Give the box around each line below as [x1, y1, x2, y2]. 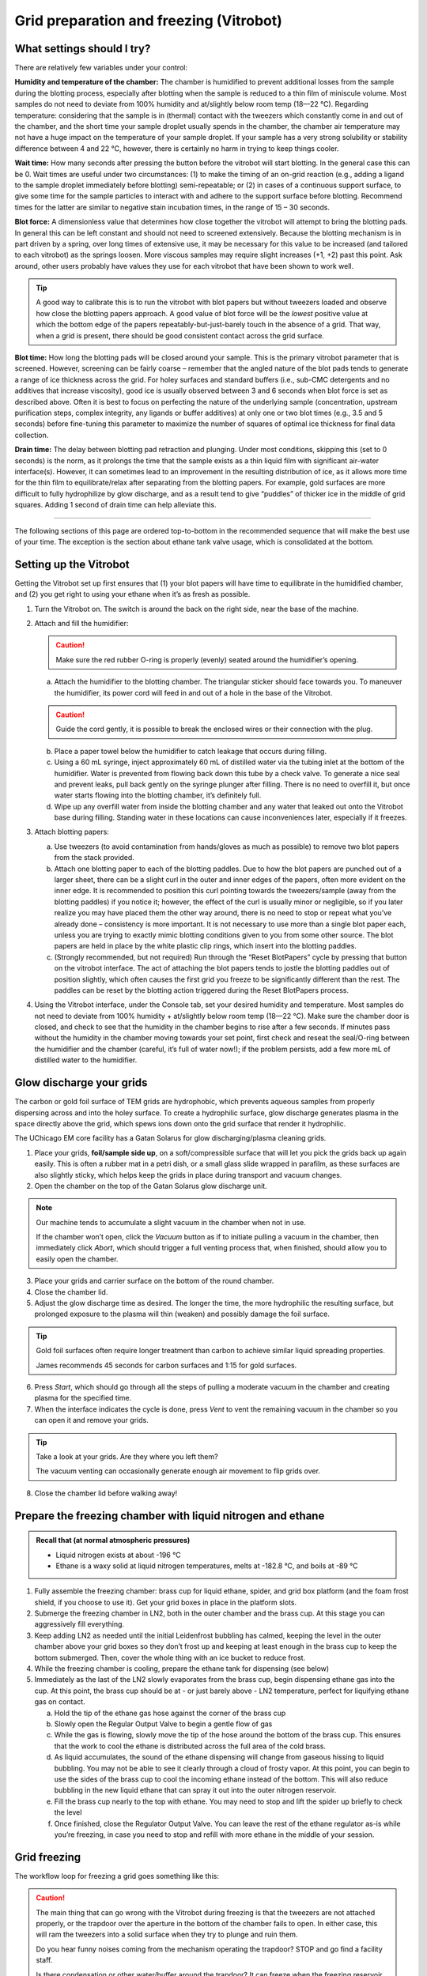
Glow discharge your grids [14, 1076, 148, 1090]
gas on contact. [34, 1697, 86, 1706]
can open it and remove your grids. [34, 1416, 149, 1425]
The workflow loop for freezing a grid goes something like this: [14, 1871, 219, 1880]
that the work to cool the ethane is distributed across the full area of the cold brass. [54, 1741, 326, 1751]
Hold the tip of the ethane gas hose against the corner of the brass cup [54, 1708, 286, 1718]
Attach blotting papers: [34, 827, 110, 837]
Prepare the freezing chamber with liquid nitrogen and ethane [14, 1509, 325, 1522]
